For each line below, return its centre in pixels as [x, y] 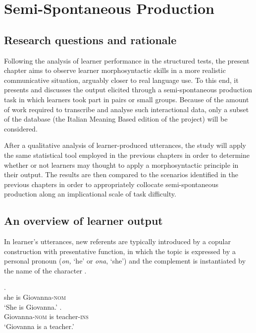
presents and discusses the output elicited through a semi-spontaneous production [128, 90]
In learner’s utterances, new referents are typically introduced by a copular [117, 241]
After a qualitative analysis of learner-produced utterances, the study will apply [125, 145]
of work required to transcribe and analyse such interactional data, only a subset [127, 109]
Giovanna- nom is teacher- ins [46, 316]
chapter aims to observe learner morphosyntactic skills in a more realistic [115, 70]
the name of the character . [45, 270]
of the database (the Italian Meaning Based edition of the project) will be [116, 119]
